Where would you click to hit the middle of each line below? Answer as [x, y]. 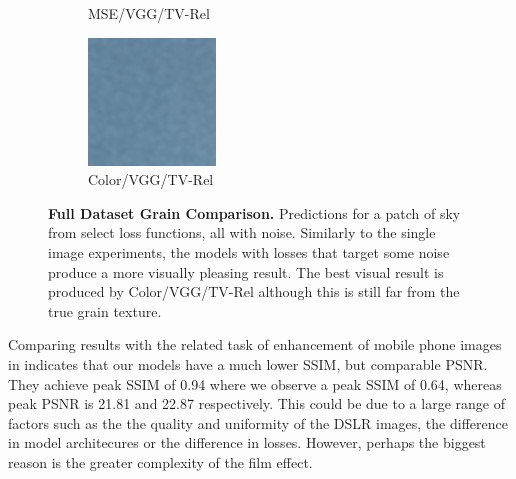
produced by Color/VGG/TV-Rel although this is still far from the [254, 291]
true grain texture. [105, 310]
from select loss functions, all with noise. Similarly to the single [242, 232]
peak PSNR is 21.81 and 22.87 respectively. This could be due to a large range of [256, 403]
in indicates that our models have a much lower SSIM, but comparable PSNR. [248, 363]
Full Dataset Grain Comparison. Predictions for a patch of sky [254, 212]
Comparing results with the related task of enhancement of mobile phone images [255, 344]
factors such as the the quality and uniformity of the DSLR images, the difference [258, 422]
